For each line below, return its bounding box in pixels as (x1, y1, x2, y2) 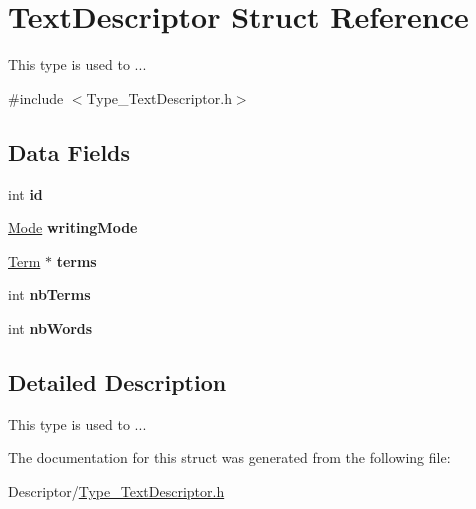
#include (8, 87, 64, 108)
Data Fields (8, 136, 131, 167)
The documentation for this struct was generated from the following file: (8, 447, 451, 468)
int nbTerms (8, 284, 91, 305)
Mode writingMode (8, 217, 138, 238)
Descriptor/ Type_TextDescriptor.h (8, 480, 225, 501)
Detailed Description (8, 366, 227, 397)
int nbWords (8, 317, 93, 338)
